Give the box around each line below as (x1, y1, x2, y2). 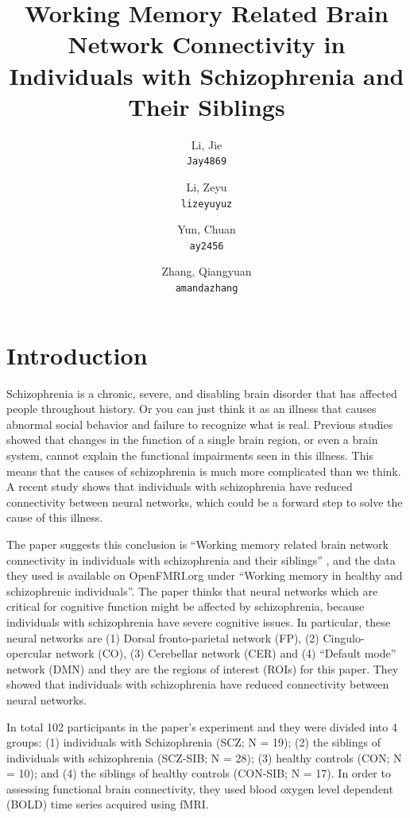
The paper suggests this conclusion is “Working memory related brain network (6, 535, 389, 552)
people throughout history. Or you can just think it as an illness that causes (6, 400, 377, 417)
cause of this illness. (6, 509, 103, 526)
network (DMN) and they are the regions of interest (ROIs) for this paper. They (6, 660, 399, 677)
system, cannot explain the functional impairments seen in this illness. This (6, 447, 373, 463)
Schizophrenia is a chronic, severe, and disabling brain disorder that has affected (6, 384, 397, 401)
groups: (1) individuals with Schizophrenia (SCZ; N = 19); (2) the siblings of (6, 734, 381, 750)
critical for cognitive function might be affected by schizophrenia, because (6, 598, 365, 615)
